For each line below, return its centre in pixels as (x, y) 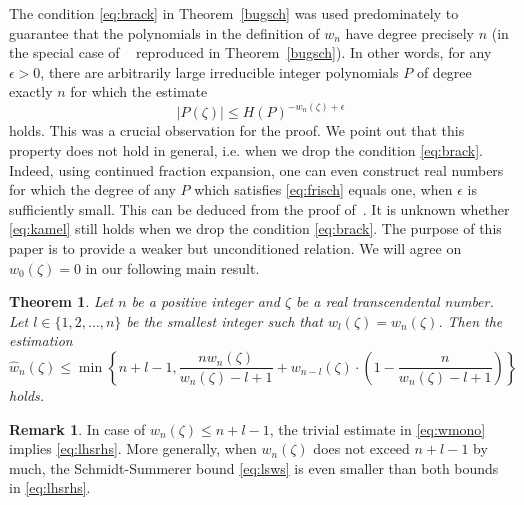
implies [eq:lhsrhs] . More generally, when (133, 448)
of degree (444, 71)
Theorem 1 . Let (61, 301)
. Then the (470, 320)
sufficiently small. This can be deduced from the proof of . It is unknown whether (259, 208)
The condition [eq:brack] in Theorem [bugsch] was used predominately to (234, 13)
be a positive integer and (205, 301)
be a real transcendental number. (395, 301)
